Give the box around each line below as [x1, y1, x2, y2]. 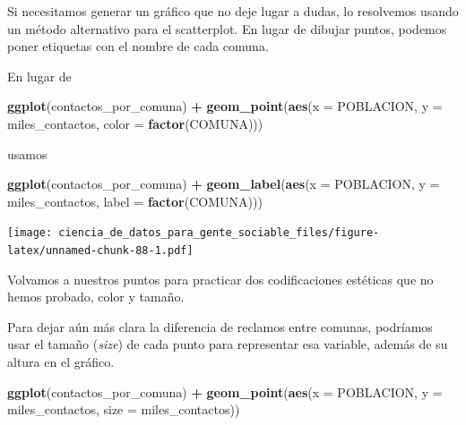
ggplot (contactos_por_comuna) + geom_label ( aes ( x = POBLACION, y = [7, 174, 440, 193]
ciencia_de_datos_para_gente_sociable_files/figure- [58, 226, 380, 240]
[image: [7, 226, 53, 240]
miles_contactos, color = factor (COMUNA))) [7, 114, 263, 132]
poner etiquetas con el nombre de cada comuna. [7, 37, 269, 55]
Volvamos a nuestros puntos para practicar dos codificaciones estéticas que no [7, 269, 434, 288]
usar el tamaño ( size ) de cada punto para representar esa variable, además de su [7, 335, 448, 353]
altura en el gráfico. [7, 353, 115, 371]
